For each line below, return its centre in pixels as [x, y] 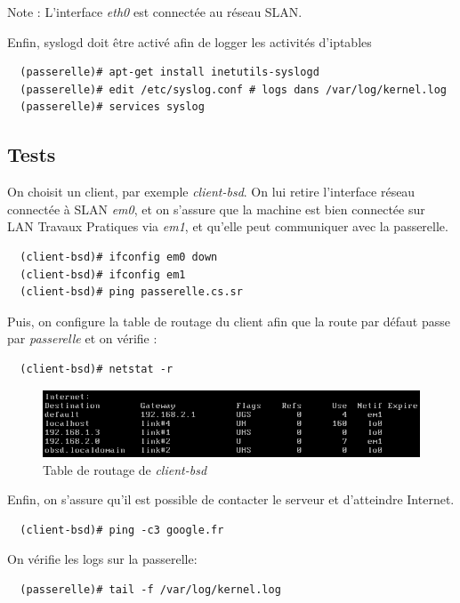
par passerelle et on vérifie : [82, 338]
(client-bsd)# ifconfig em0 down [119, 257]
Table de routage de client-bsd [125, 469]
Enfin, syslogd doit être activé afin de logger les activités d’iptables [190, 41]
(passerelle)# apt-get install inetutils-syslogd [169, 72]
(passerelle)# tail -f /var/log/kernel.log [150, 590]
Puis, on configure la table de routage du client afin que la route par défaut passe [229, 321]
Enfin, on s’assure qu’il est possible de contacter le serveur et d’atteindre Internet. [231, 499]
